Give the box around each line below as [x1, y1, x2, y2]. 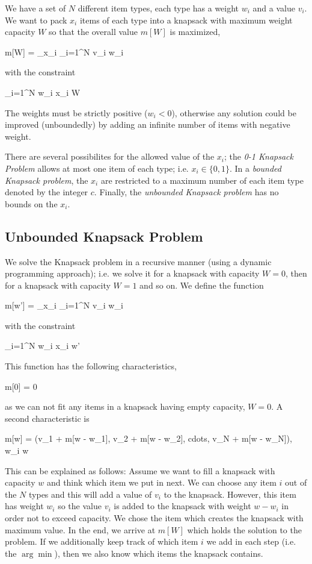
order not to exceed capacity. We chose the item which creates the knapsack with [5, 512, 304, 524]
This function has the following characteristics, [5, 360, 177, 372]
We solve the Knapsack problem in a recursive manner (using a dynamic [5, 255, 272, 268]
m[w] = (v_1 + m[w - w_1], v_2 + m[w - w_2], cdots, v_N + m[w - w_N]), [5, 432, 292, 445]
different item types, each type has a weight [78, 2, 239, 14]
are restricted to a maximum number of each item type [100, 174, 304, 186]
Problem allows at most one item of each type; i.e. [5, 161, 189, 174]
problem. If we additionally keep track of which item [5, 535, 198, 548]
